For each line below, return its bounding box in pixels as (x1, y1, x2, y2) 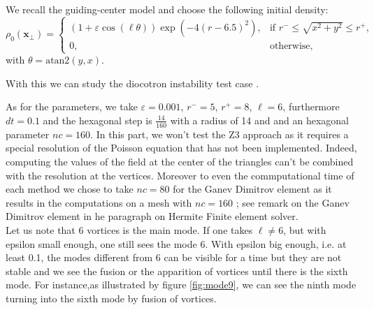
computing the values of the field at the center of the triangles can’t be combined (6, 154, 354, 168)
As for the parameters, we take (6, 99, 138, 114)
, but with (283, 222, 326, 237)
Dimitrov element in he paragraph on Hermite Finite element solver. (6, 209, 299, 223)
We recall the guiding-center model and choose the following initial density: (6, 2, 329, 16)
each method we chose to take (6, 182, 134, 196)
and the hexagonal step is (43, 112, 152, 127)
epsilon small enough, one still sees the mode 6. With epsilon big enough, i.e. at (6, 236, 347, 251)
